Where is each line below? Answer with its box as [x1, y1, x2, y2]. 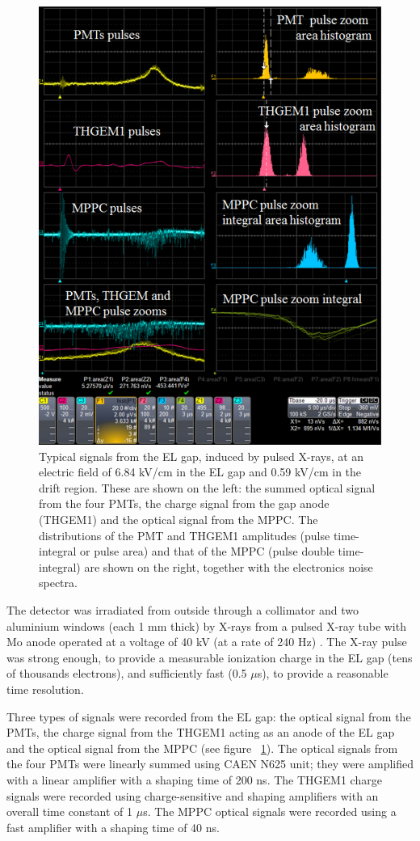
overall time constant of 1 [6, 803, 133, 820]
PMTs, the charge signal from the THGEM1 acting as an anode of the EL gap [6, 724, 395, 741]
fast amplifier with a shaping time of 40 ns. [6, 818, 220, 835]
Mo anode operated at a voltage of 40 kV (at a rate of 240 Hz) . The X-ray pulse [6, 633, 407, 650]
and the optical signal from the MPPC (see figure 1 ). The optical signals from [6, 739, 398, 756]
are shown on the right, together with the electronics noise [84, 558, 373, 575]
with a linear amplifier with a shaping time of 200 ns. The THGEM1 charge [6, 771, 382, 788]
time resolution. [6, 680, 84, 697]
